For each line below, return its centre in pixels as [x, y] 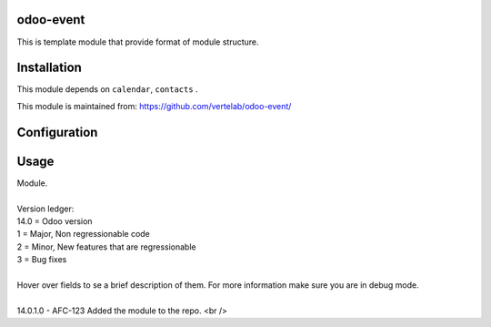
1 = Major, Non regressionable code [83, 234]
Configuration [57, 132]
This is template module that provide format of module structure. [138, 42]
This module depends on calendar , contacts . [108, 89]
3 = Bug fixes [42, 260]
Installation [49, 68]
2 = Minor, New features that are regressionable [106, 247]
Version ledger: [45, 209]
